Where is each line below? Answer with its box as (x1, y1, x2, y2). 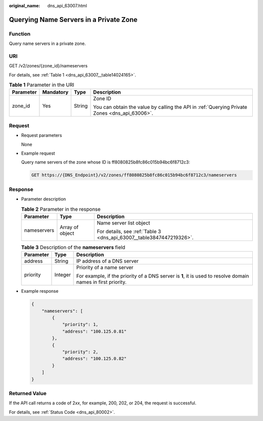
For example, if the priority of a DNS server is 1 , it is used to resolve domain (76, 273, 249, 280)
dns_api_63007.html (47, 3, 87, 8)
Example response (21, 288, 58, 294)
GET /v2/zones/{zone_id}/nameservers (9, 63, 88, 69)
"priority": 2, (62, 349, 98, 355)
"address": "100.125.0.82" (62, 356, 127, 361)
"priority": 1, (62, 322, 98, 327)
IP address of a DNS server (76, 258, 139, 264)
